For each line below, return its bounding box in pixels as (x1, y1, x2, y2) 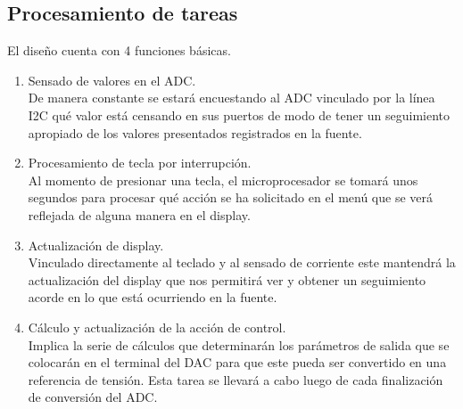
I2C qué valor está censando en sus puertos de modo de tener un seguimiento (28, 105, 451, 124)
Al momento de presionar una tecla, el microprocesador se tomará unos (28, 170, 418, 189)
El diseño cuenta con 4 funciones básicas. (7, 41, 231, 60)
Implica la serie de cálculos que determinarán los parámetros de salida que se (28, 335, 450, 354)
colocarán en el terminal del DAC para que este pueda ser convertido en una (28, 353, 447, 372)
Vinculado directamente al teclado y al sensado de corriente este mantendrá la (28, 253, 456, 272)
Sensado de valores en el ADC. (28, 70, 196, 89)
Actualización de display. (28, 235, 164, 254)
